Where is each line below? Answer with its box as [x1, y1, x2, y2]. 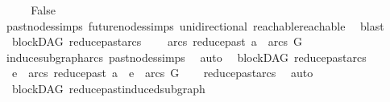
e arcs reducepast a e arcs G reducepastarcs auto [11, 64, 313, 81]
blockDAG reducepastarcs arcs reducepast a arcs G [11, 33, 302, 50]
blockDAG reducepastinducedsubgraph [11, 80, 205, 96]
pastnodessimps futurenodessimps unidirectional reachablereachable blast [6, 17, 384, 34]
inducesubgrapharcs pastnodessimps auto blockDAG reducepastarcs [6, 48, 367, 65]
